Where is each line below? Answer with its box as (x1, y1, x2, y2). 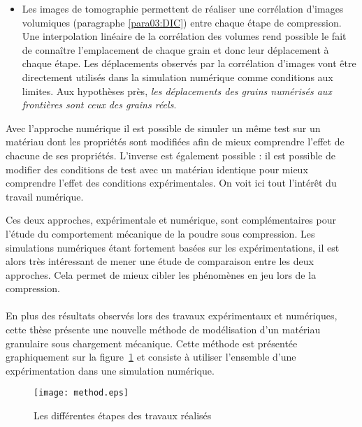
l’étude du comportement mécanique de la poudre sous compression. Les (6, 226, 315, 240)
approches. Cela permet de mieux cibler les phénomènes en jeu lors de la (6, 267, 317, 282)
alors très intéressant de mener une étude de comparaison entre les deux (6, 254, 314, 268)
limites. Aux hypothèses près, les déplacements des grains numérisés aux (22, 83, 332, 98)
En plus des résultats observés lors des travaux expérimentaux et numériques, (6, 308, 338, 323)
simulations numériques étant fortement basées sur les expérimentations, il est (6, 240, 340, 254)
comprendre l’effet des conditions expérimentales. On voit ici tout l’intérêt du (6, 175, 337, 190)
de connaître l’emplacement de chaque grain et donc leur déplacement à (22, 42, 329, 57)
